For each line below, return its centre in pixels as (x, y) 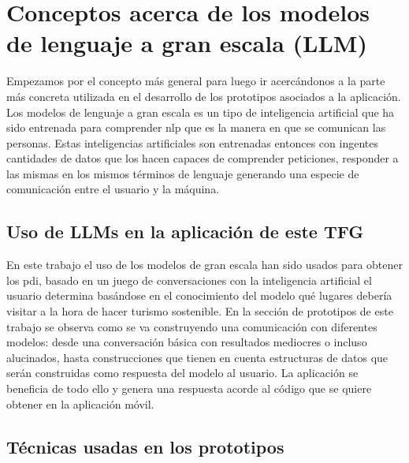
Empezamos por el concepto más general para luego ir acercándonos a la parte (196, 81)
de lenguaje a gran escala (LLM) (187, 43)
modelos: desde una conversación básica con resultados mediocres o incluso (187, 342)
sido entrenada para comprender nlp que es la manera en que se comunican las (196, 127)
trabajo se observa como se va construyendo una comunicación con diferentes (192, 326)
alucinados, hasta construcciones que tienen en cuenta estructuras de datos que (197, 357)
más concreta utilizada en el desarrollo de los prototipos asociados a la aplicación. (204, 96)
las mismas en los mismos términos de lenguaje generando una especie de (183, 173)
